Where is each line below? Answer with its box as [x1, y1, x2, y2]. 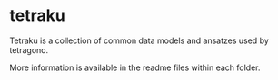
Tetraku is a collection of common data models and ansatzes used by [9, 35, 270, 46]
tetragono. [9, 44, 48, 55]
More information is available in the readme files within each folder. [9, 62, 261, 73]
